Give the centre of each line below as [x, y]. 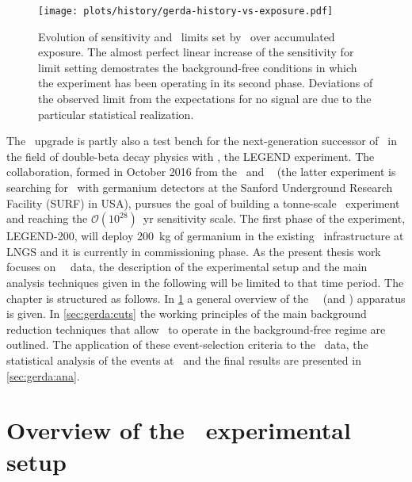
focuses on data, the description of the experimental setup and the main [187, 267]
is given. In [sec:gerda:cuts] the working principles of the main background [187, 314]
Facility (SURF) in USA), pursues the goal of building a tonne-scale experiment [203, 203]
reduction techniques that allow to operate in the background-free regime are [196, 329]
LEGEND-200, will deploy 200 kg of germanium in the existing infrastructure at [205, 236]
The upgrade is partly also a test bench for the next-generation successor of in [202, 141]
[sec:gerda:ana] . [43, 375]
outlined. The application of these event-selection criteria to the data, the [187, 344]
